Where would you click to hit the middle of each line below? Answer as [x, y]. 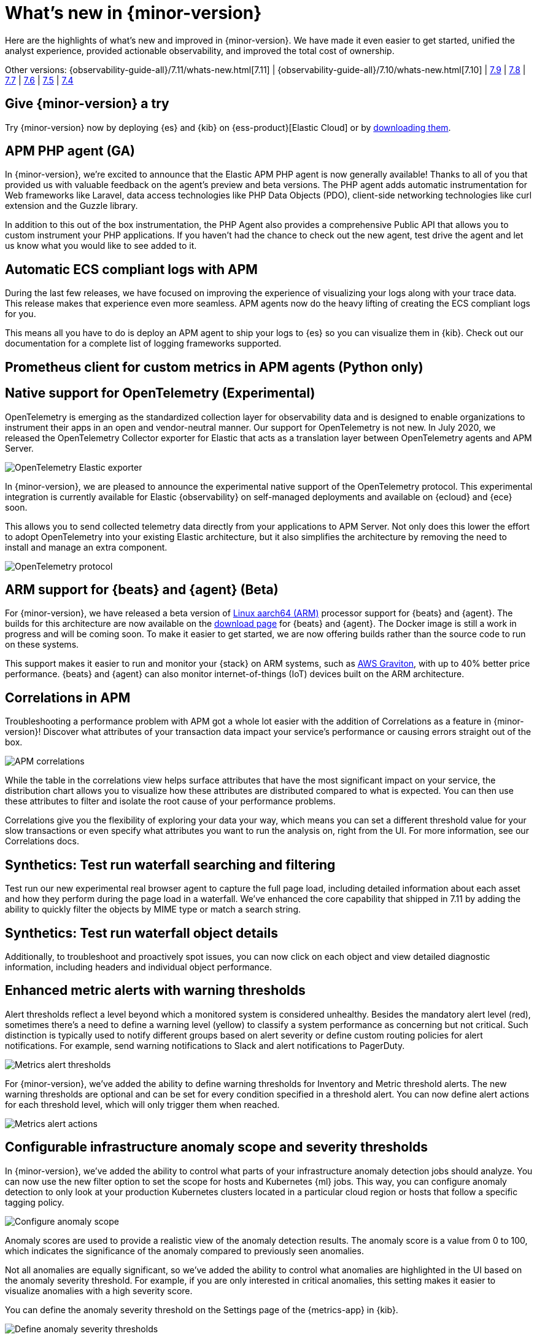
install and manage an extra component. [86, 547]
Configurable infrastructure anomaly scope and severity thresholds [216, 1147]
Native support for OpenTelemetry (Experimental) [160, 393]
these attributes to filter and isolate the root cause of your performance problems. [170, 801]
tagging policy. [35, 1202]
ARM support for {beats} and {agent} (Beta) [142, 589]
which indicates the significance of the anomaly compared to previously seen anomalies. [184, 1251]
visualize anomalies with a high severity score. [99, 1290]
